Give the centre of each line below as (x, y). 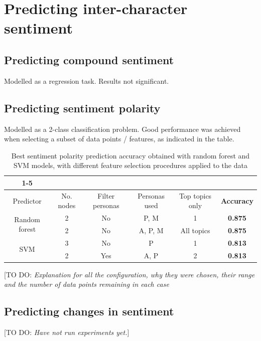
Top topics (195, 195)
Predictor (27, 200)
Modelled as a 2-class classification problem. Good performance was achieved (122, 129)
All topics (195, 230)
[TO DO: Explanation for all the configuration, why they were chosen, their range (129, 274)
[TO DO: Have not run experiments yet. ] (67, 332)
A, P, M (151, 230)
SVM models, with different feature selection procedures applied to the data (130, 165)
